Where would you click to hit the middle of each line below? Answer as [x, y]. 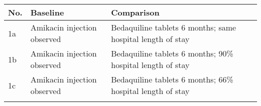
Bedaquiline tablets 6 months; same [174, 27]
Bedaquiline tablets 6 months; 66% [172, 79]
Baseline [47, 12]
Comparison [135, 12]
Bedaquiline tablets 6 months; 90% [172, 53]
